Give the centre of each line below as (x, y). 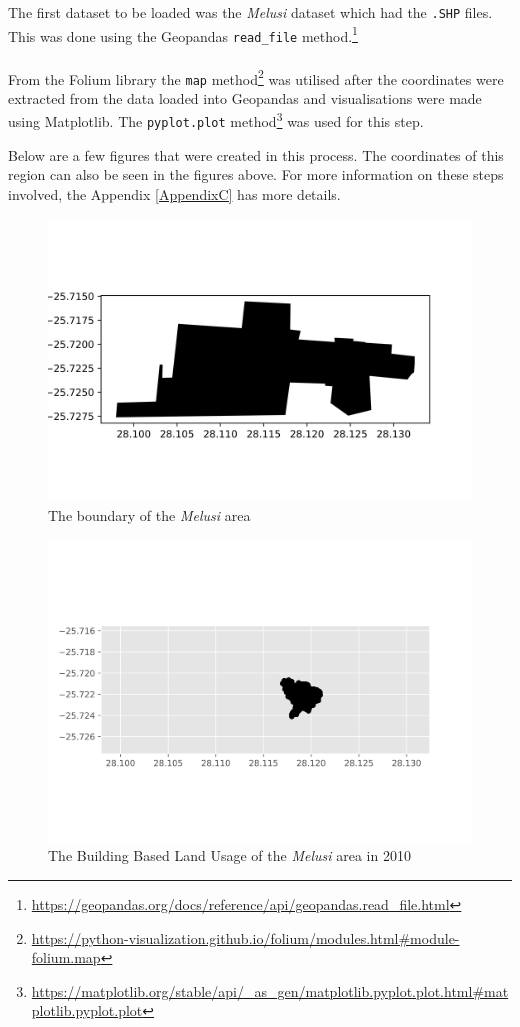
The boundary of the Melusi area (149, 514)
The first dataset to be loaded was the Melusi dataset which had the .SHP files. (250, 12)
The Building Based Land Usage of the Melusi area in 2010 (229, 855)
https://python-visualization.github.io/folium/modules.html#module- (245, 937)
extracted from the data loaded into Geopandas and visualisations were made (245, 97)
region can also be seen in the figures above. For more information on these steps (256, 174)
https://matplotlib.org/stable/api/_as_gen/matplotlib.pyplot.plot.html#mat (270, 990)
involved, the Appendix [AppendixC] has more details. (174, 193)
